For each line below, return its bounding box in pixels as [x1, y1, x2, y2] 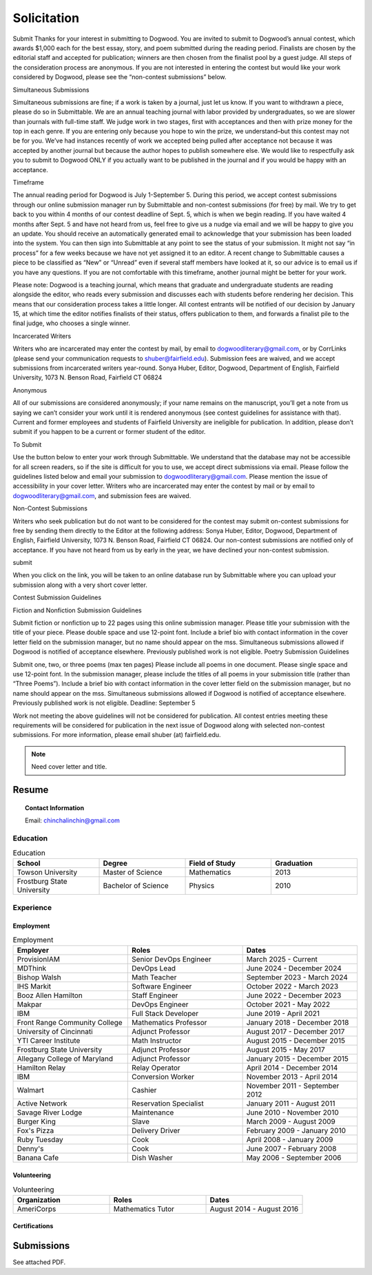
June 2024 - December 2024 [246, 964, 342, 973]
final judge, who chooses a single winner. [12, 319, 130, 327]
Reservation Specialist [132, 1099, 204, 1108]
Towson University [17, 868, 78, 878]
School [17, 858, 41, 868]
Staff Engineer [132, 991, 178, 1000]
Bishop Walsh [17, 973, 61, 982]
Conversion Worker [132, 1072, 195, 1081]
